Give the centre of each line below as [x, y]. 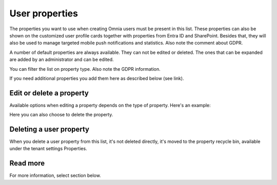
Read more [27, 163]
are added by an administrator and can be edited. [62, 59]
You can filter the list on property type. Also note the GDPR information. [85, 69]
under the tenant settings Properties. [48, 149]
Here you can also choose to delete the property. [61, 115]
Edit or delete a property [49, 93]
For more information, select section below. [55, 176]
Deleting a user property [50, 129]
